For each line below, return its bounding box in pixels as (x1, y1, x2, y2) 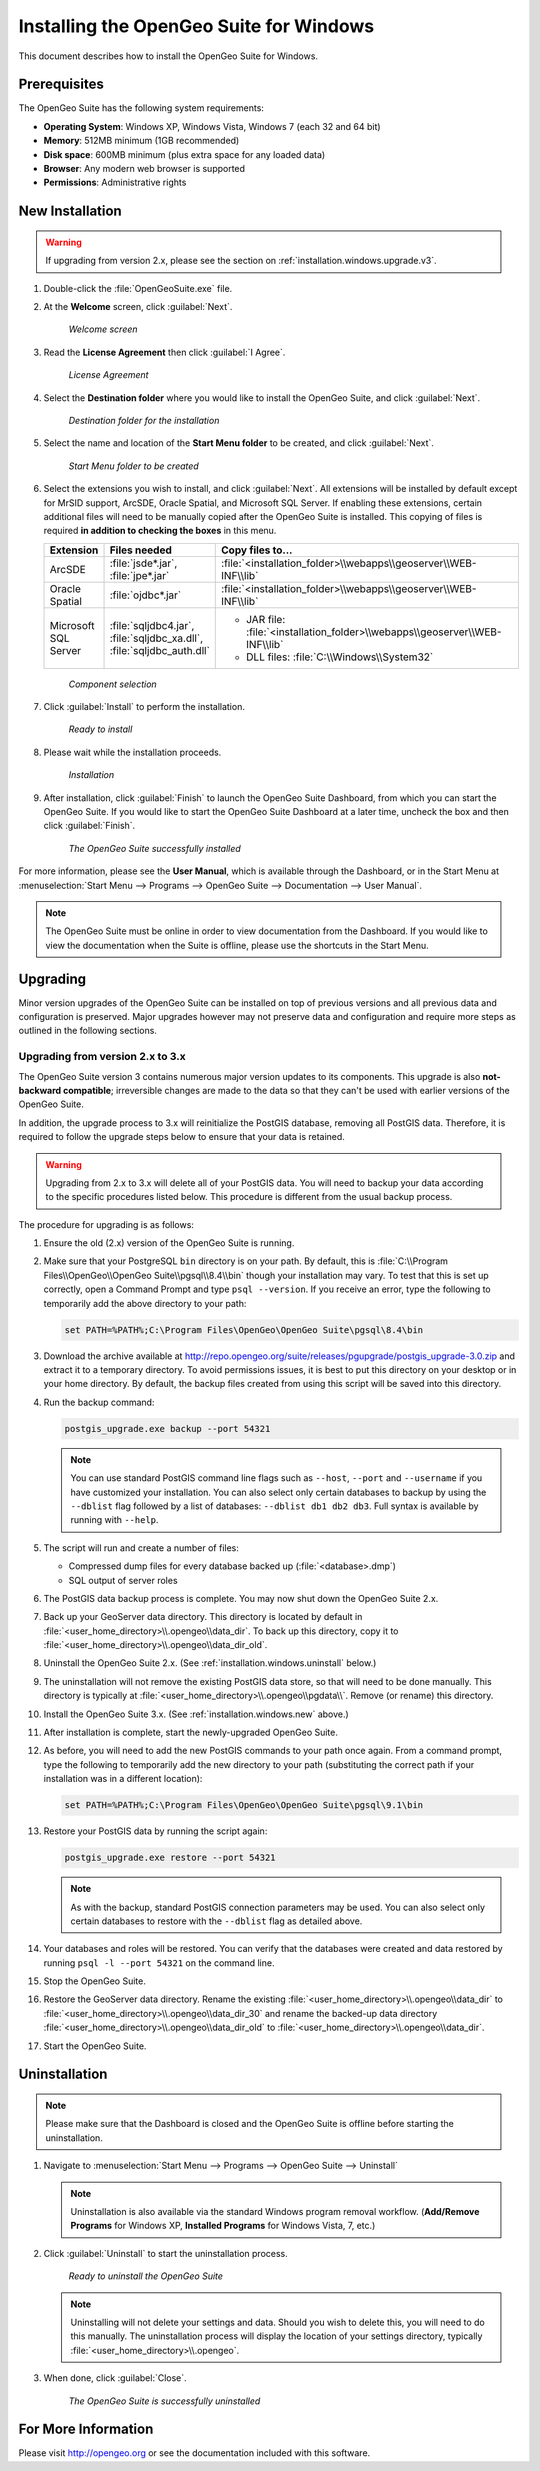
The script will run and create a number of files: (43, 1541, 240, 1554)
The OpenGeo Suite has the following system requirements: (18, 102, 265, 114)
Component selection (68, 678, 157, 690)
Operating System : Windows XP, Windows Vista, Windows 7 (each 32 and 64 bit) (43, 120, 381, 132)
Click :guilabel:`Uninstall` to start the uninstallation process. (43, 2247, 289, 2259)
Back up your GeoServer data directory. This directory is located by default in (43, 1611, 363, 1623)
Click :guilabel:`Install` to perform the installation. (43, 701, 245, 713)
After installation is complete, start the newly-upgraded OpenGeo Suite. (43, 1726, 339, 1739)
